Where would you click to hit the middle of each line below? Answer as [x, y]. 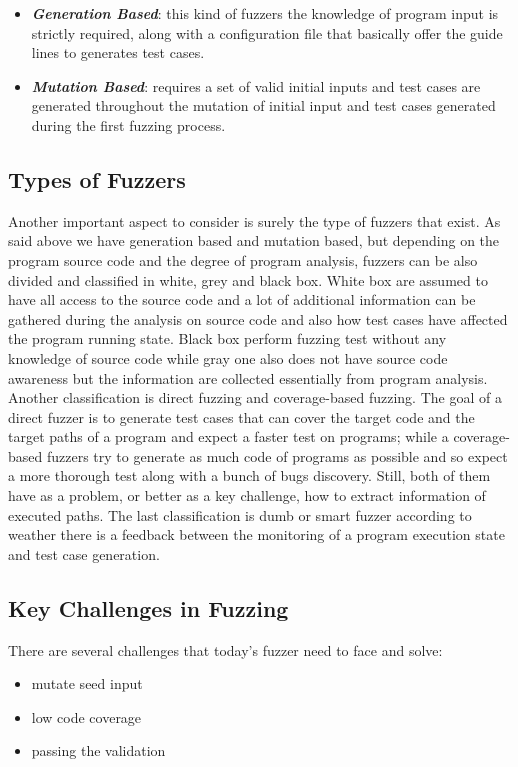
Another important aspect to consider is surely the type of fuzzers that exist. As [254, 220]
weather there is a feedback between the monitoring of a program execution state [256, 534]
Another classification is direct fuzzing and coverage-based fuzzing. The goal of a [255, 397]
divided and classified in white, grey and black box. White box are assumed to [248, 279]
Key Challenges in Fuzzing [148, 607]
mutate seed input [87, 683]
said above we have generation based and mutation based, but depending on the [254, 240]
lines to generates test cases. [118, 52]
